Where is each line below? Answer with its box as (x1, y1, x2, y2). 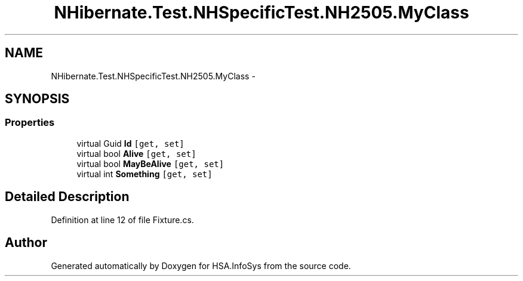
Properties (5, 116, 55, 129)
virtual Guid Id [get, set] (76, 138, 184, 149)
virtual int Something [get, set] (76, 168, 213, 179)
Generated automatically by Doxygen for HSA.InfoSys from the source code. (51, 260, 351, 271)
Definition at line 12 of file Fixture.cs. (51, 214, 194, 225)
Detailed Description (5, 189, 130, 205)
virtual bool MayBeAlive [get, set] (76, 158, 224, 169)
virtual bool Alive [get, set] (76, 148, 196, 159)
